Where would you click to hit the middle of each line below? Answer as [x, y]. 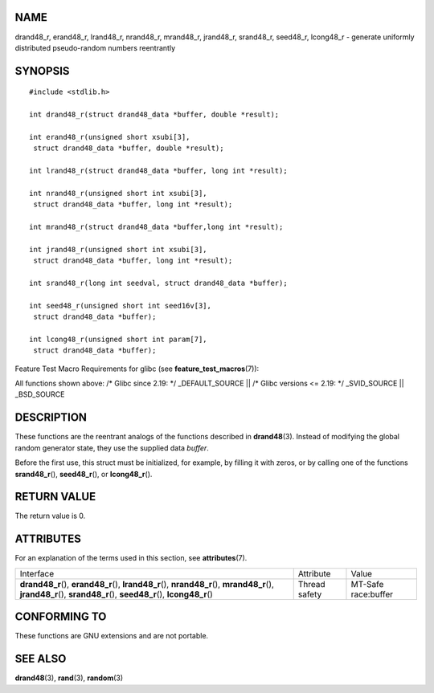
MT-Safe [367, 584]
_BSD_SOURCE [40, 394]
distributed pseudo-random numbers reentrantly [95, 47]
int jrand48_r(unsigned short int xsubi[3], [119, 249]
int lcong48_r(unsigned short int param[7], [119, 339]
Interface [37, 573]
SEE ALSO [41, 659]
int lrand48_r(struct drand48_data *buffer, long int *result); [159, 171]
